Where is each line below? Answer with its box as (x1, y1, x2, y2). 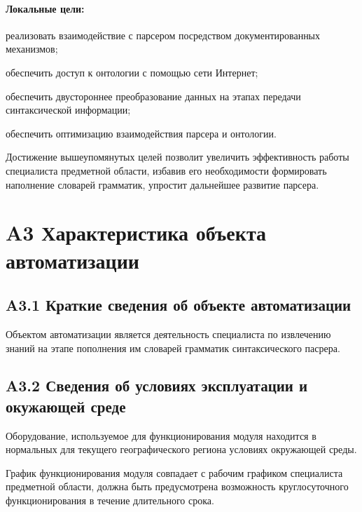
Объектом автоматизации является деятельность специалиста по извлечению (6, 326, 331, 341)
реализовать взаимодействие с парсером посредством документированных (6, 27, 321, 42)
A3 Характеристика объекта (6, 218, 266, 247)
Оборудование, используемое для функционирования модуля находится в (6, 428, 316, 443)
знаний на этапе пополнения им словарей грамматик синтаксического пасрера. (6, 340, 340, 355)
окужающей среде (6, 395, 126, 417)
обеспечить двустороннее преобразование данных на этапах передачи (6, 88, 301, 103)
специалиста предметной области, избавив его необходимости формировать (6, 163, 327, 177)
